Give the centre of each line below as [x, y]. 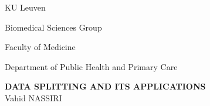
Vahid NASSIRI [33, 97]
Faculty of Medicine [40, 47]
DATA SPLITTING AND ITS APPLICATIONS [105, 86]
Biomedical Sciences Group [53, 27]
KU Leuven [25, 7]
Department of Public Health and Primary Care [91, 66]
